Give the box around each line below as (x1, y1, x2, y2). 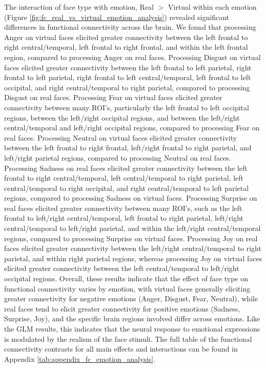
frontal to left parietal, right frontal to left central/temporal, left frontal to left (4, 72, 251, 83)
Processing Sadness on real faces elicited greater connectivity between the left (4, 162, 248, 173)
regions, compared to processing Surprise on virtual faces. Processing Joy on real (4, 233, 258, 243)
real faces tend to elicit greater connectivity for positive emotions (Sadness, (4, 303, 240, 314)
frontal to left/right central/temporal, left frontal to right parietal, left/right (4, 212, 244, 223)
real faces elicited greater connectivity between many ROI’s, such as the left (4, 202, 242, 213)
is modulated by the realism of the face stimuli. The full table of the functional (4, 333, 252, 344)
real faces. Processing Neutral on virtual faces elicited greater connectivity (4, 132, 237, 143)
